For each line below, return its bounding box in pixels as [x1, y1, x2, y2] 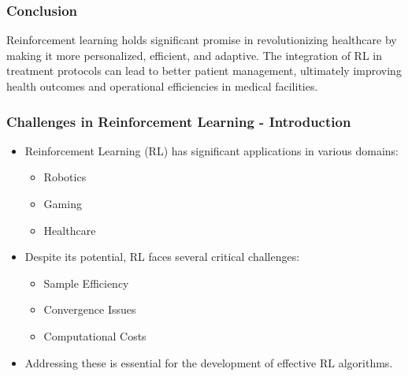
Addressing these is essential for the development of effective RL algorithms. [24, 354, 393, 370]
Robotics [43, 169, 87, 185]
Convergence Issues [43, 301, 136, 318]
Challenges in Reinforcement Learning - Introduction [6, 111, 351, 131]
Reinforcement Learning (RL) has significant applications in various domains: [24, 142, 399, 158]
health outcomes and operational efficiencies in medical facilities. [6, 78, 318, 94]
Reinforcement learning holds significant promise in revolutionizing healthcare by [6, 32, 397, 48]
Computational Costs [43, 327, 147, 344]
